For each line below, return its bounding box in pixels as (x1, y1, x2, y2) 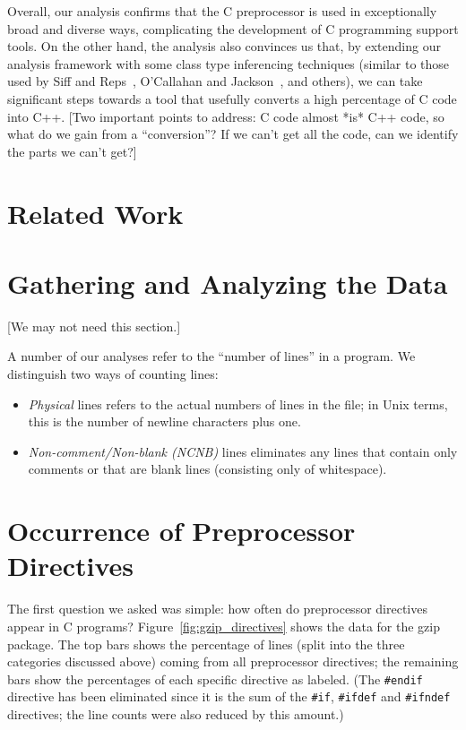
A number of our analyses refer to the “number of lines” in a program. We (7, 347, 416, 365)
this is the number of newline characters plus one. (28, 412, 301, 431)
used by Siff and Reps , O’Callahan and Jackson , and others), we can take (7, 72, 423, 90)
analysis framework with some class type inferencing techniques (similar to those (7, 54, 450, 73)
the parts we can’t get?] (7, 142, 137, 160)
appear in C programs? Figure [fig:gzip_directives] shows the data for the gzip (7, 616, 440, 635)
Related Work (7, 194, 184, 231)
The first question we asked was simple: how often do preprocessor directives (7, 599, 427, 618)
